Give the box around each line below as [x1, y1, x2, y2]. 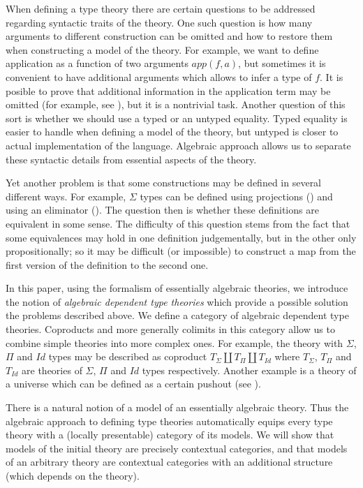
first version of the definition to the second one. [6, 257, 209, 272]
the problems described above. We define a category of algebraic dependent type [6, 308, 349, 323]
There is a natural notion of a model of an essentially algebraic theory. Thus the [6, 400, 349, 415]
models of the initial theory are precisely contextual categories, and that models [6, 441, 348, 455]
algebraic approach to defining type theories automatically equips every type [6, 413, 333, 428]
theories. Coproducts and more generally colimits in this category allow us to [6, 322, 335, 337]
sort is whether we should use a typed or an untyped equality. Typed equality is [6, 110, 348, 125]
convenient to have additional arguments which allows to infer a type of [6, 69, 312, 84]
